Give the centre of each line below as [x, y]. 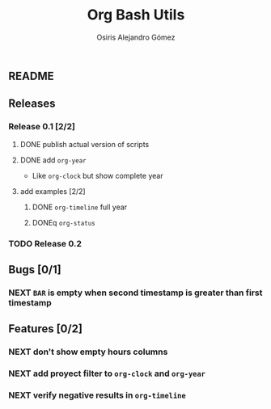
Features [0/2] [46, 329]
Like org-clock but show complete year [97, 175]
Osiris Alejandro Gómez [136, 37]
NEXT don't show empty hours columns [88, 352]
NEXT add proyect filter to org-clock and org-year [107, 373]
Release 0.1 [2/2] [42, 127]
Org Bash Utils [136, 15]
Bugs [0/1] [35, 270]
